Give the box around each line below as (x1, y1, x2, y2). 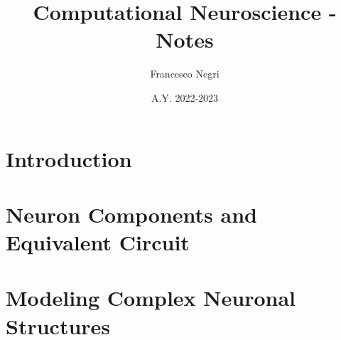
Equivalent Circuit (6, 228, 190, 257)
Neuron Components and (6, 199, 257, 228)
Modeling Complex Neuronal (6, 283, 296, 312)
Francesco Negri (150, 66, 220, 81)
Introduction (6, 144, 132, 173)
